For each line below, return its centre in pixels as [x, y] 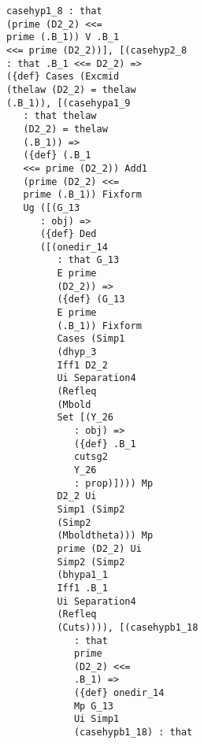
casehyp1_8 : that [54, 11]
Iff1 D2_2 [82, 365]
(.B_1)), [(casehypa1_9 [68, 103]
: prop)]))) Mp [113, 483]
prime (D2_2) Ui [99, 548]
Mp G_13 [93, 706]
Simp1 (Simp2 [91, 509]
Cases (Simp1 [91, 339]
